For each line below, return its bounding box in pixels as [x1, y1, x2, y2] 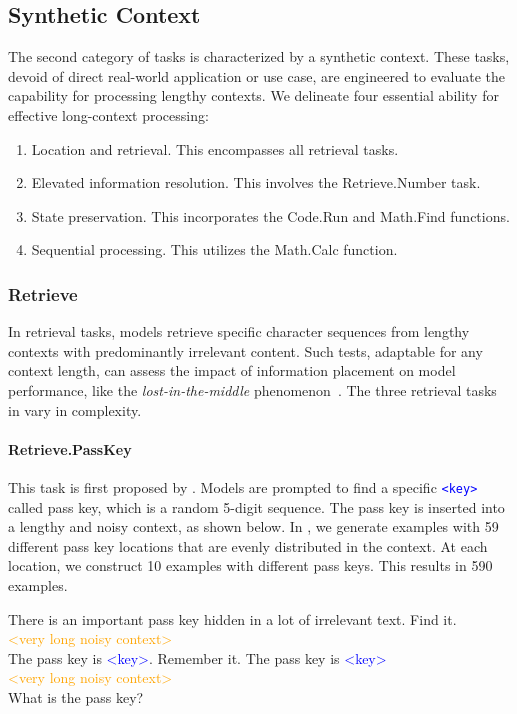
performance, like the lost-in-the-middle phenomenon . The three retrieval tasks [8, 379, 497, 400]
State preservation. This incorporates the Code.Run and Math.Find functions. [31, 205, 510, 226]
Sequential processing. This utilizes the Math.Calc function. [31, 239, 398, 260]
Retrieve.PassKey [8, 438, 132, 459]
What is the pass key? [8, 686, 144, 707]
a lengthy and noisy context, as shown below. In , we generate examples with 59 [8, 516, 499, 537]
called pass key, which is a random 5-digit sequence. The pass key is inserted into [8, 496, 505, 517]
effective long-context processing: [8, 104, 209, 125]
